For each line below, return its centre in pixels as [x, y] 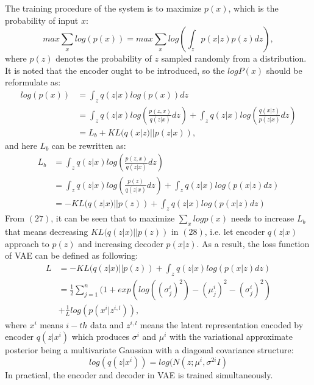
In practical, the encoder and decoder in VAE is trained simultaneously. [139, 375]
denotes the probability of [104, 58]
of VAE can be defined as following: [72, 255]
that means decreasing [47, 232]
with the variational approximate [231, 336]
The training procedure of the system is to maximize [103, 8]
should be [284, 70]
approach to [27, 243]
